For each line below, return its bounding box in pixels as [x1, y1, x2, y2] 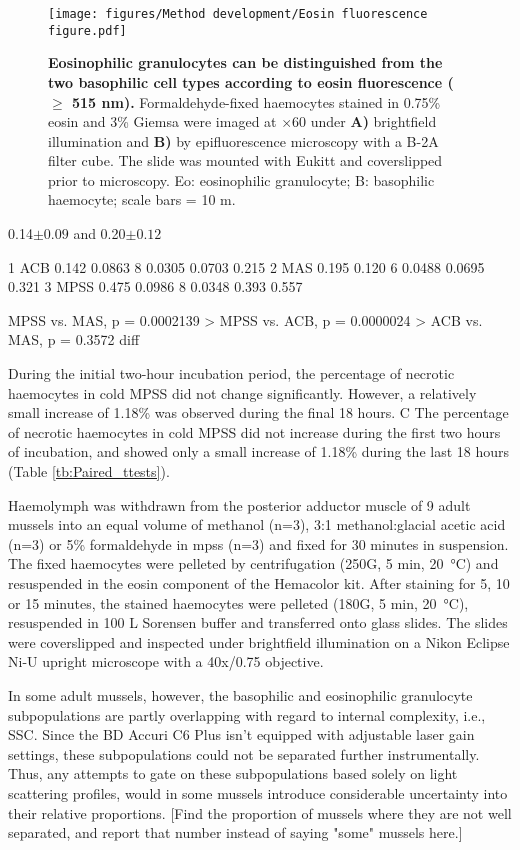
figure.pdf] [48, 23, 127, 38]
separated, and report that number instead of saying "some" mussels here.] [8, 822, 463, 843]
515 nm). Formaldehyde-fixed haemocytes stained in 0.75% [72, 91, 441, 112]
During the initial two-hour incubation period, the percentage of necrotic [8, 363, 455, 384]
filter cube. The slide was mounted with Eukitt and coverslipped [48, 150, 443, 171]
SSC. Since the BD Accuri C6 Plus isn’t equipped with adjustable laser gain [8, 724, 475, 745]
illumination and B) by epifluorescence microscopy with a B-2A [48, 130, 439, 151]
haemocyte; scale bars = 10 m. [48, 189, 236, 210]
